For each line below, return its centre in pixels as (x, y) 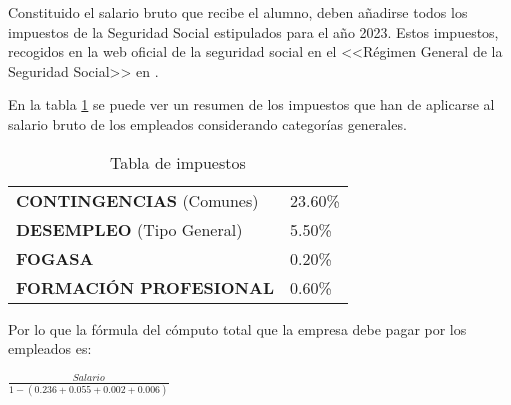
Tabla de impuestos (178, 162)
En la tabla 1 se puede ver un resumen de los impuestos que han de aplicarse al (251, 104)
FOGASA (55, 258)
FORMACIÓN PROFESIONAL (145, 287)
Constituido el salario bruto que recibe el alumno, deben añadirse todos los (238, 12)
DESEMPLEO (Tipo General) (129, 229)
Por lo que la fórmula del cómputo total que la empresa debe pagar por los (237, 328)
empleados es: (50, 348)
